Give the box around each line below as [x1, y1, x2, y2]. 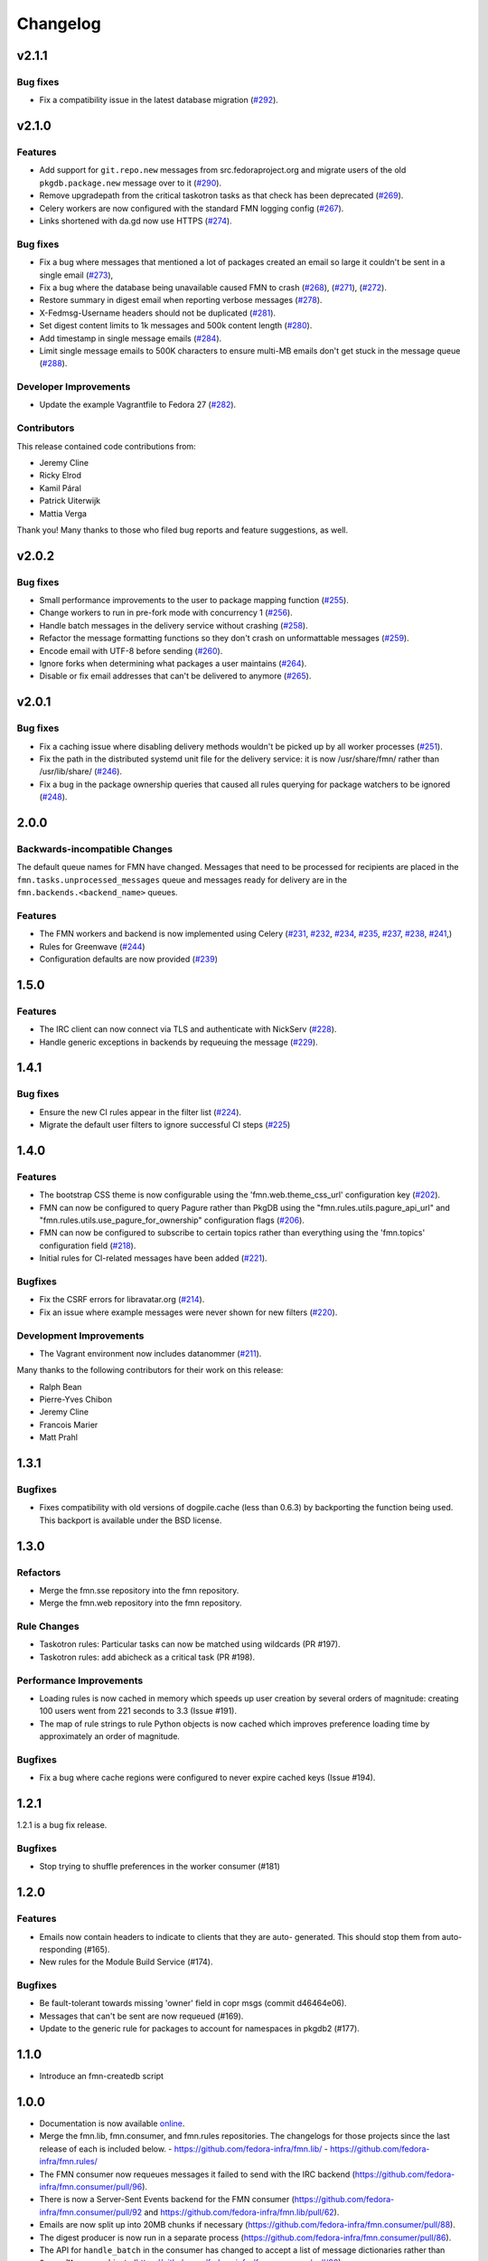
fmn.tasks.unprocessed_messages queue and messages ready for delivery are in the [16, 874, 348, 885]
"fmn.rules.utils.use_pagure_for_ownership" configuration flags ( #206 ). [39, 1215, 305, 1225]
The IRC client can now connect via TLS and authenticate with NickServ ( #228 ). [39, 1024, 337, 1035]
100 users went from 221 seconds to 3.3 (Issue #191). [39, 1706, 237, 1717]
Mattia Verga [39, 507, 88, 519]
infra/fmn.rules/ [39, 2156, 99, 2167]
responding [39, 1944, 82, 1954]
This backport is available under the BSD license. [39, 1515, 222, 1526]
